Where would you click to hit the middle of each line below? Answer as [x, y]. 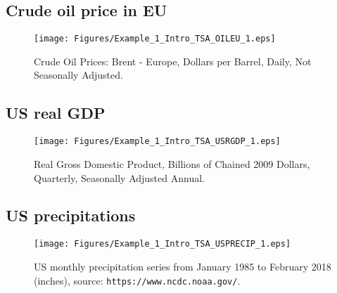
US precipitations [71, 215]
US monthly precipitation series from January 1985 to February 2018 [183, 266]
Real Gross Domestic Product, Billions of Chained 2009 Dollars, [172, 163]
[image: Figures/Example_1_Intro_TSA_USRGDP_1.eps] [157, 142]
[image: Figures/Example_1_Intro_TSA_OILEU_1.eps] [155, 39]
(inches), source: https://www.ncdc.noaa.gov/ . [137, 280]
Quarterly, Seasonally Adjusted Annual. [119, 177]
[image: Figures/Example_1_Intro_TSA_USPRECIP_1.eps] [163, 244]
